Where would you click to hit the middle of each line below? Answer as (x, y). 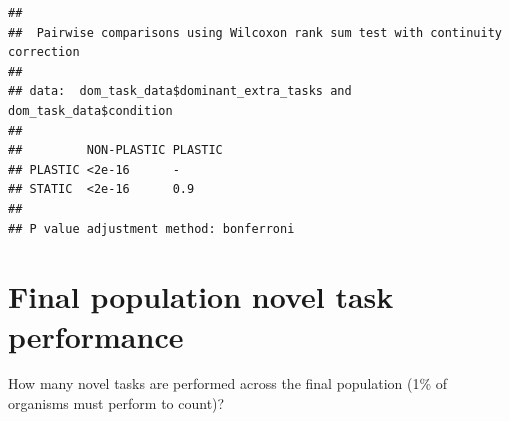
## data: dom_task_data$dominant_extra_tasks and (180, 91)
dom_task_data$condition (90, 110)
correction (44, 52)
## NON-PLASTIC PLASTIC (115, 150)
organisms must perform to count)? (116, 403)
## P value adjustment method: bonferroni (151, 228)
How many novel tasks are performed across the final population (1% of (228, 383)
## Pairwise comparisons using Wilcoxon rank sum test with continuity (255, 32)
